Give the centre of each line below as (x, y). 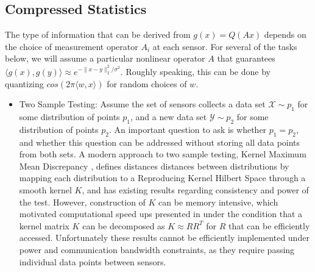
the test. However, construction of (82, 202)
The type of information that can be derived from (98, 34)
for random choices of (147, 83)
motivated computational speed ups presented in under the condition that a (161, 214)
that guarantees (246, 58)
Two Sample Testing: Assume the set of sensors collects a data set (142, 104)
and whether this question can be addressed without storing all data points (160, 142)
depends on (285, 34)
